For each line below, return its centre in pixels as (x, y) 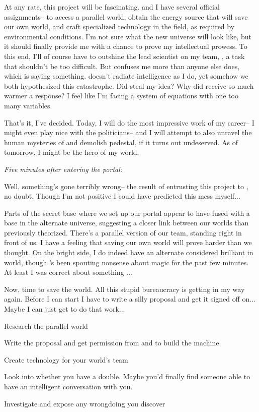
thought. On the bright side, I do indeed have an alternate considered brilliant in (129, 252)
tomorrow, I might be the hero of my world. (72, 152)
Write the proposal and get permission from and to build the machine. (113, 343)
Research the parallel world (46, 326)
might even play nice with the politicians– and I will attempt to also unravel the (128, 132)
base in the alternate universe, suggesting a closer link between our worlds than (126, 223)
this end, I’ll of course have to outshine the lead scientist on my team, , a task (124, 56)
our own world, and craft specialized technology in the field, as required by (119, 26)
